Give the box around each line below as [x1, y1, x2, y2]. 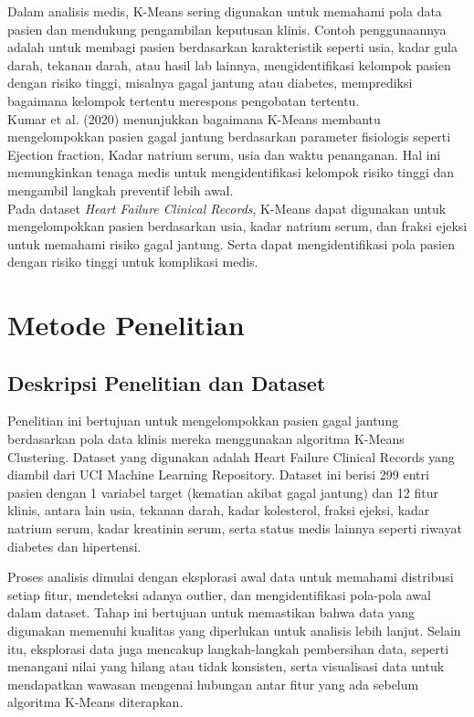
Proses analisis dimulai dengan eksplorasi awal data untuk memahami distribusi [7, 567, 454, 586]
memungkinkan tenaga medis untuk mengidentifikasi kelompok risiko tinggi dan [7, 163, 455, 182]
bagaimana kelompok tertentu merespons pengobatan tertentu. [7, 90, 360, 110]
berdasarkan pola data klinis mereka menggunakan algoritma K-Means [7, 429, 405, 448]
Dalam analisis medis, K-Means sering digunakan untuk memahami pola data [7, 2, 442, 20]
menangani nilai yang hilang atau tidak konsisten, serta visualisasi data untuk [7, 657, 445, 676]
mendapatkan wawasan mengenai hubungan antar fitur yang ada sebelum [7, 674, 419, 693]
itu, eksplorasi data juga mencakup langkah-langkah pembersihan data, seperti [7, 638, 449, 658]
